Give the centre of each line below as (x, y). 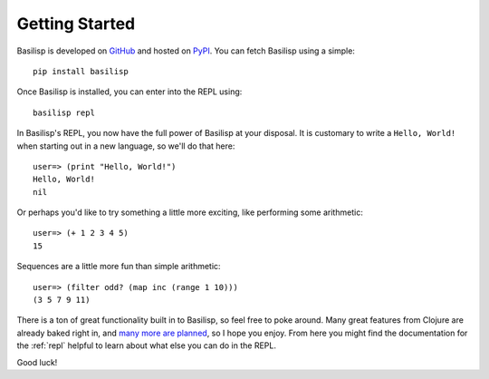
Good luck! (37, 362)
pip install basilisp (81, 71)
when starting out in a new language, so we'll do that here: (126, 146)
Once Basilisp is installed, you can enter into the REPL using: (129, 92)
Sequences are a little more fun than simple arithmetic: (119, 267)
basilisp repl (64, 112)
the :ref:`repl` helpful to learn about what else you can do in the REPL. (146, 345)
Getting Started (76, 24)
